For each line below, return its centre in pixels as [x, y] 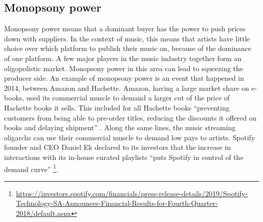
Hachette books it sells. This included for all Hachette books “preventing [117, 107]
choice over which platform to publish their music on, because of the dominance [128, 48]
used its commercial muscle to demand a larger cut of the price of [128, 98]
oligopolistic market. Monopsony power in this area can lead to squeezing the [124, 68]
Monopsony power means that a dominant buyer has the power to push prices [125, 29]
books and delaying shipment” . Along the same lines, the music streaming [120, 127]
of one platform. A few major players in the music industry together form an [123, 58]
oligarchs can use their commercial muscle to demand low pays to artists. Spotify [130, 137]
